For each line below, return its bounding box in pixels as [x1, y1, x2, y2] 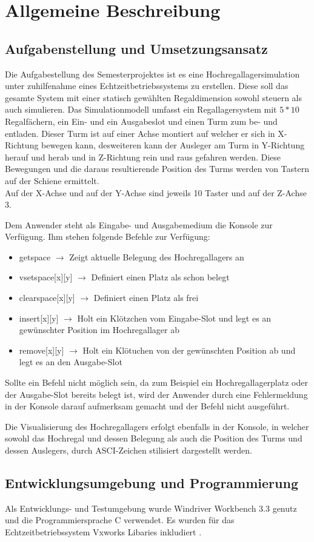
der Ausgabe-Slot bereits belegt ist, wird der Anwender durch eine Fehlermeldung [5, 388, 308, 400]
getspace [19, 250, 51, 263]
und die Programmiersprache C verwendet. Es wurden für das [5, 514, 235, 526]
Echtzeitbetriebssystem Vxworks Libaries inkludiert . [5, 526, 202, 538]
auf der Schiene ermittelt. [5, 174, 99, 187]
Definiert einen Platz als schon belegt [91, 271, 230, 283]
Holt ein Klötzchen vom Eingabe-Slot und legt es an [77, 311, 272, 324]
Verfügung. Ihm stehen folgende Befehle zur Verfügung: [5, 230, 210, 243]
